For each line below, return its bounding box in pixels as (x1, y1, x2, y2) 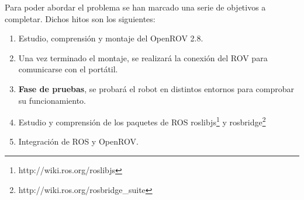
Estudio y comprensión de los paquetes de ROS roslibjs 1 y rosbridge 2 (18, 114, 266, 128)
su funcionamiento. (18, 94, 87, 106)
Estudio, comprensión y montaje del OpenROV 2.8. (18, 32, 203, 44)
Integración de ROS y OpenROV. (18, 135, 139, 148)
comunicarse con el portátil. (18, 63, 118, 75)
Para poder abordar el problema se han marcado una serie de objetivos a (5, 1, 266, 13)
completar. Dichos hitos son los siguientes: (5, 12, 156, 24)
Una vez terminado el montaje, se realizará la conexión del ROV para (18, 51, 268, 64)
